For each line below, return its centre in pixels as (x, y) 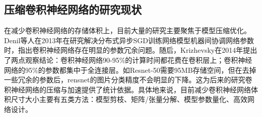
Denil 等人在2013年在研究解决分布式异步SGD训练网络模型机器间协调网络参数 (129, 40)
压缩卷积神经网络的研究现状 (73, 9)
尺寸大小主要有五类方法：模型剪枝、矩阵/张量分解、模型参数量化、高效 (129, 99)
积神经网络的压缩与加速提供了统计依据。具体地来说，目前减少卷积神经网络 (127, 89)
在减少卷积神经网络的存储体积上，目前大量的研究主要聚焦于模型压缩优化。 (127, 30)
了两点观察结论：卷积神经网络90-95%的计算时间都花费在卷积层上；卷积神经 (128, 60)
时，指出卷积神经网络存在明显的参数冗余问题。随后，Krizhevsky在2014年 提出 (131, 50)
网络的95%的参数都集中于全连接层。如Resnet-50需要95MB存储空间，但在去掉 (130, 70)
